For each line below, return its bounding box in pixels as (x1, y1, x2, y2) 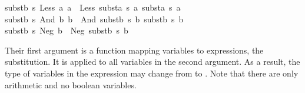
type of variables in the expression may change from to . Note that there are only (5, 67, 299, 79)
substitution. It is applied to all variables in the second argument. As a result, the (5, 55, 300, 68)
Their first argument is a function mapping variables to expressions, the (5, 44, 264, 56)
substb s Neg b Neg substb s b (5, 24, 128, 36)
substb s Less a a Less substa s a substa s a (5, 1, 181, 13)
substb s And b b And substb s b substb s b (5, 12, 184, 25)
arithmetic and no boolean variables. (5, 78, 137, 91)
